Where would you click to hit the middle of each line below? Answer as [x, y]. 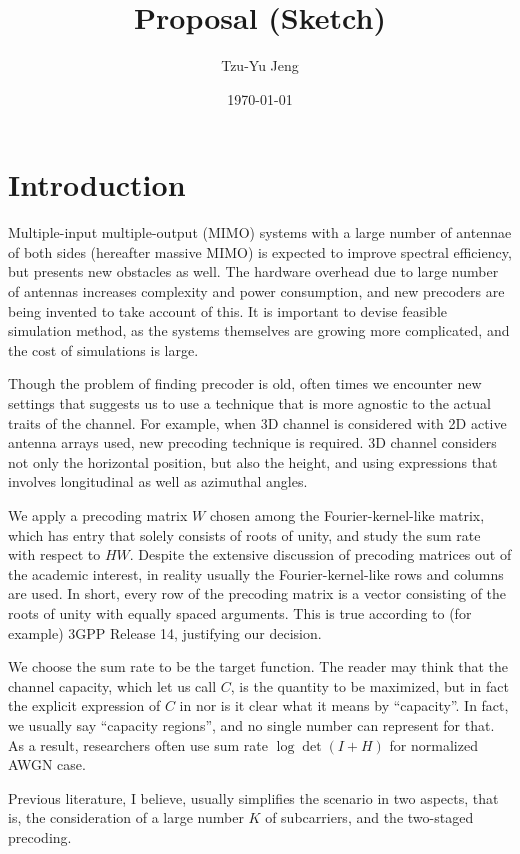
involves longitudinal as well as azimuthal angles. [158, 481]
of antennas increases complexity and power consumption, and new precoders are [256, 291]
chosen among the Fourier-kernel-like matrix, [347, 514]
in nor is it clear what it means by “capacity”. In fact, [344, 705]
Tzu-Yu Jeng [260, 65]
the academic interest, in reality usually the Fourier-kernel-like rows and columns [256, 573]
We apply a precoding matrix [98, 514]
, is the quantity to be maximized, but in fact [369, 685]
